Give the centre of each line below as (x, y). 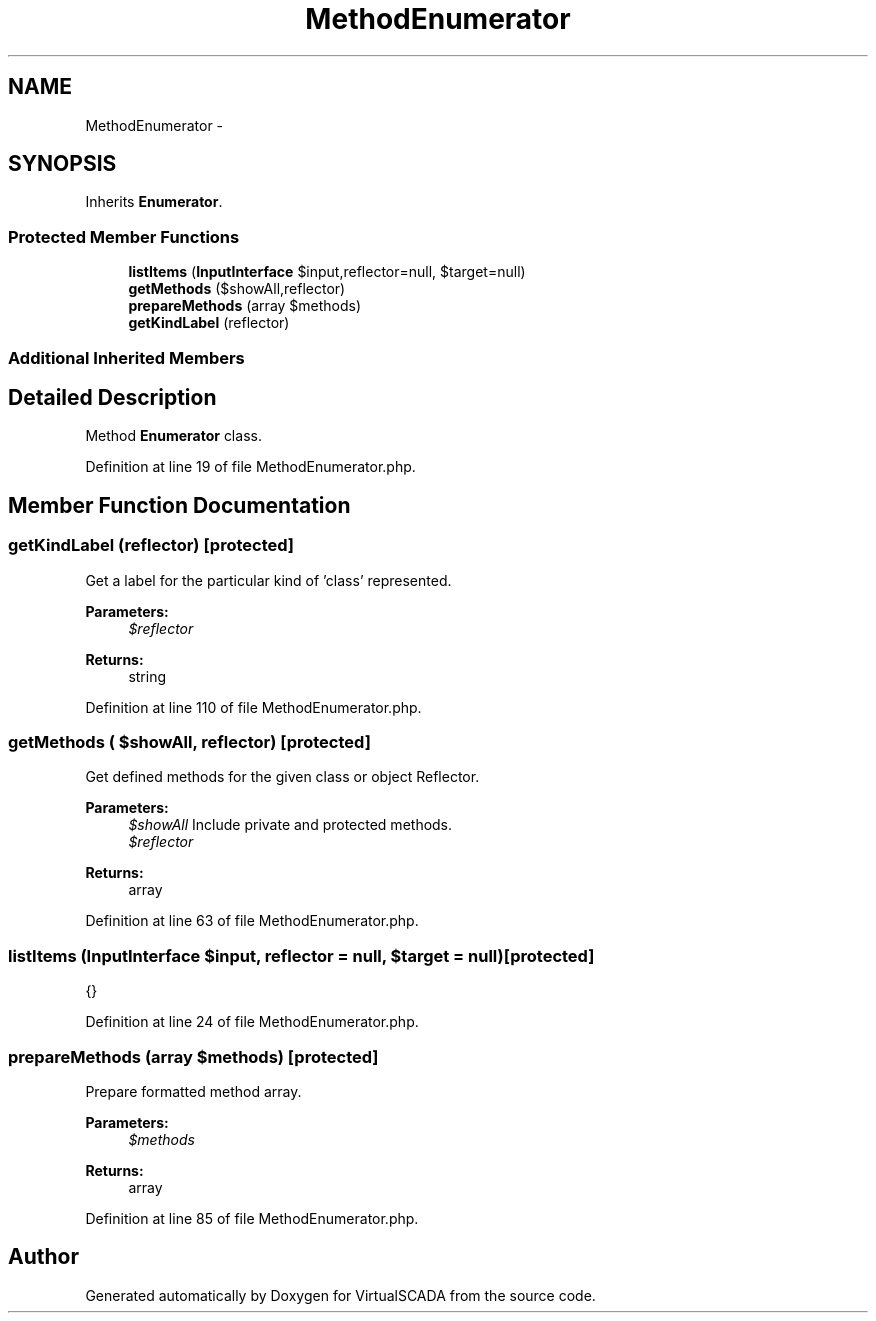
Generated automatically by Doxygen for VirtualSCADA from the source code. (340, 1295)
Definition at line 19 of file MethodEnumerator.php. (250, 467)
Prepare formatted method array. (193, 1091)
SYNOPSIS (62, 164)
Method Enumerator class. (173, 436)
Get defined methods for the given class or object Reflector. (282, 777)
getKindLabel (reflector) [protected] (151, 545)
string (147, 676)
